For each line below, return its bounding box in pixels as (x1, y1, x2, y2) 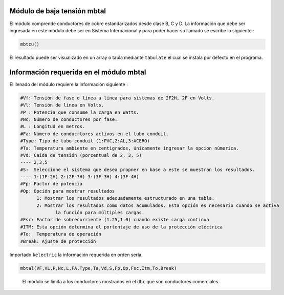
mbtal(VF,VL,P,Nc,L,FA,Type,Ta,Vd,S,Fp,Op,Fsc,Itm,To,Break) (20, 265, 177, 271)
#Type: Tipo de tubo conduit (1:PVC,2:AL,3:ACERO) (20, 138, 150, 144)
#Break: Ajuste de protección (20, 238, 96, 244)
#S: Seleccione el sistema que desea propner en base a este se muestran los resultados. (20, 166, 255, 173)
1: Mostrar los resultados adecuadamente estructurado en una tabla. (36, 195, 215, 201)
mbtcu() (20, 41, 39, 47)
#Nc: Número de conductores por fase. (20, 116, 118, 122)
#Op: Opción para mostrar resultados (20, 188, 115, 194)
